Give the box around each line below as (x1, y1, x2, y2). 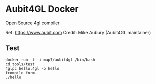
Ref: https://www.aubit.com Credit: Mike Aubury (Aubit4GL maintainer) (5, 29, 151, 35)
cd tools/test (5, 61, 35, 67)
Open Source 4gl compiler (5, 20, 60, 26)
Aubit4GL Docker (5, 3, 79, 15)
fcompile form (5, 70, 35, 75)
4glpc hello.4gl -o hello (5, 66, 59, 71)
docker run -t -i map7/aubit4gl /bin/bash (5, 57, 95, 62)
